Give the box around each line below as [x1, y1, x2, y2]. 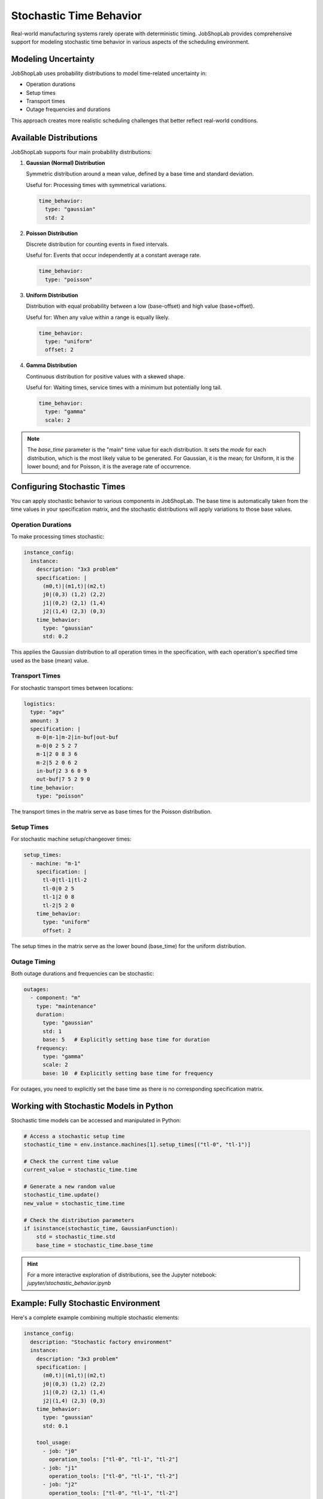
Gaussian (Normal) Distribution [26, 159, 105, 167]
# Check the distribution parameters [23, 1217, 135, 1223]
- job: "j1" [42, 1464, 78, 1471]
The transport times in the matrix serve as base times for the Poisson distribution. [11, 808, 212, 815]
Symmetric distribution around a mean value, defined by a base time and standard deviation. [26, 170, 254, 177]
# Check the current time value [23, 1158, 119, 1164]
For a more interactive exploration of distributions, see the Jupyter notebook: [27, 1271, 217, 1278]
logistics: [23, 700, 56, 707]
